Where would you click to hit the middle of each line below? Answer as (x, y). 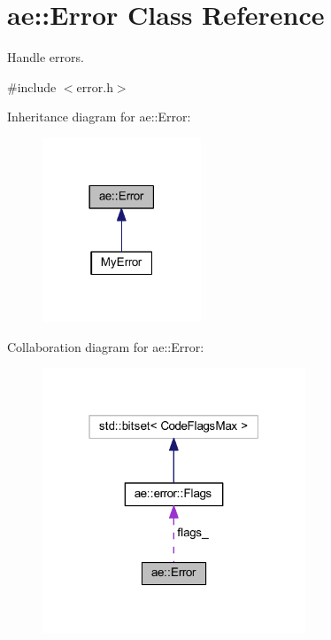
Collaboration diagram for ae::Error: (106, 346)
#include (32, 86)
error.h (95, 86)
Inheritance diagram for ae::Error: (99, 117)
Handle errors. (46, 57)
